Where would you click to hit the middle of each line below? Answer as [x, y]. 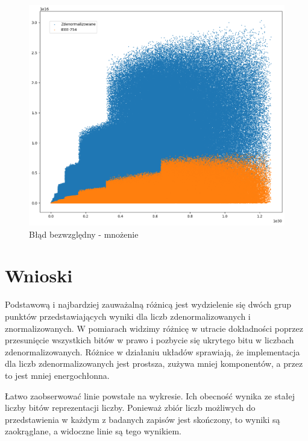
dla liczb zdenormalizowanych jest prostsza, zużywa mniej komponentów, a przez [154, 363]
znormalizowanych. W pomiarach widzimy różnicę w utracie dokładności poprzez [154, 328]
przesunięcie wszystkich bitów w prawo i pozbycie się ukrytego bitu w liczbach [149, 340]
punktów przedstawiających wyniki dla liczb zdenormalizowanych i [128, 316]
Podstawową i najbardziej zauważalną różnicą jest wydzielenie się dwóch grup [148, 304]
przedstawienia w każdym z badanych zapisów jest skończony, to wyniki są [143, 419]
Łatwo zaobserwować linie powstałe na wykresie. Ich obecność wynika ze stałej [150, 395]
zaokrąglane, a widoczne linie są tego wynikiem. [93, 431]
